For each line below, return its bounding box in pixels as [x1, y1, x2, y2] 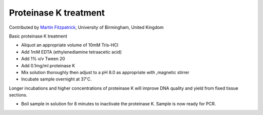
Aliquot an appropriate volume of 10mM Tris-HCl [21, 42, 119, 48]
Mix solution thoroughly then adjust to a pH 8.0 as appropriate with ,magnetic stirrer [21, 69, 189, 75]
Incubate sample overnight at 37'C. [21, 76, 92, 82]
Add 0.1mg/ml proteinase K [21, 62, 75, 68]
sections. [9, 92, 28, 98]
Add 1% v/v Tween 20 [21, 56, 65, 62]
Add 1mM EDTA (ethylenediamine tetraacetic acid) [21, 49, 122, 55]
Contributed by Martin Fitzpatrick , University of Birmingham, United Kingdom [9, 24, 164, 30]
